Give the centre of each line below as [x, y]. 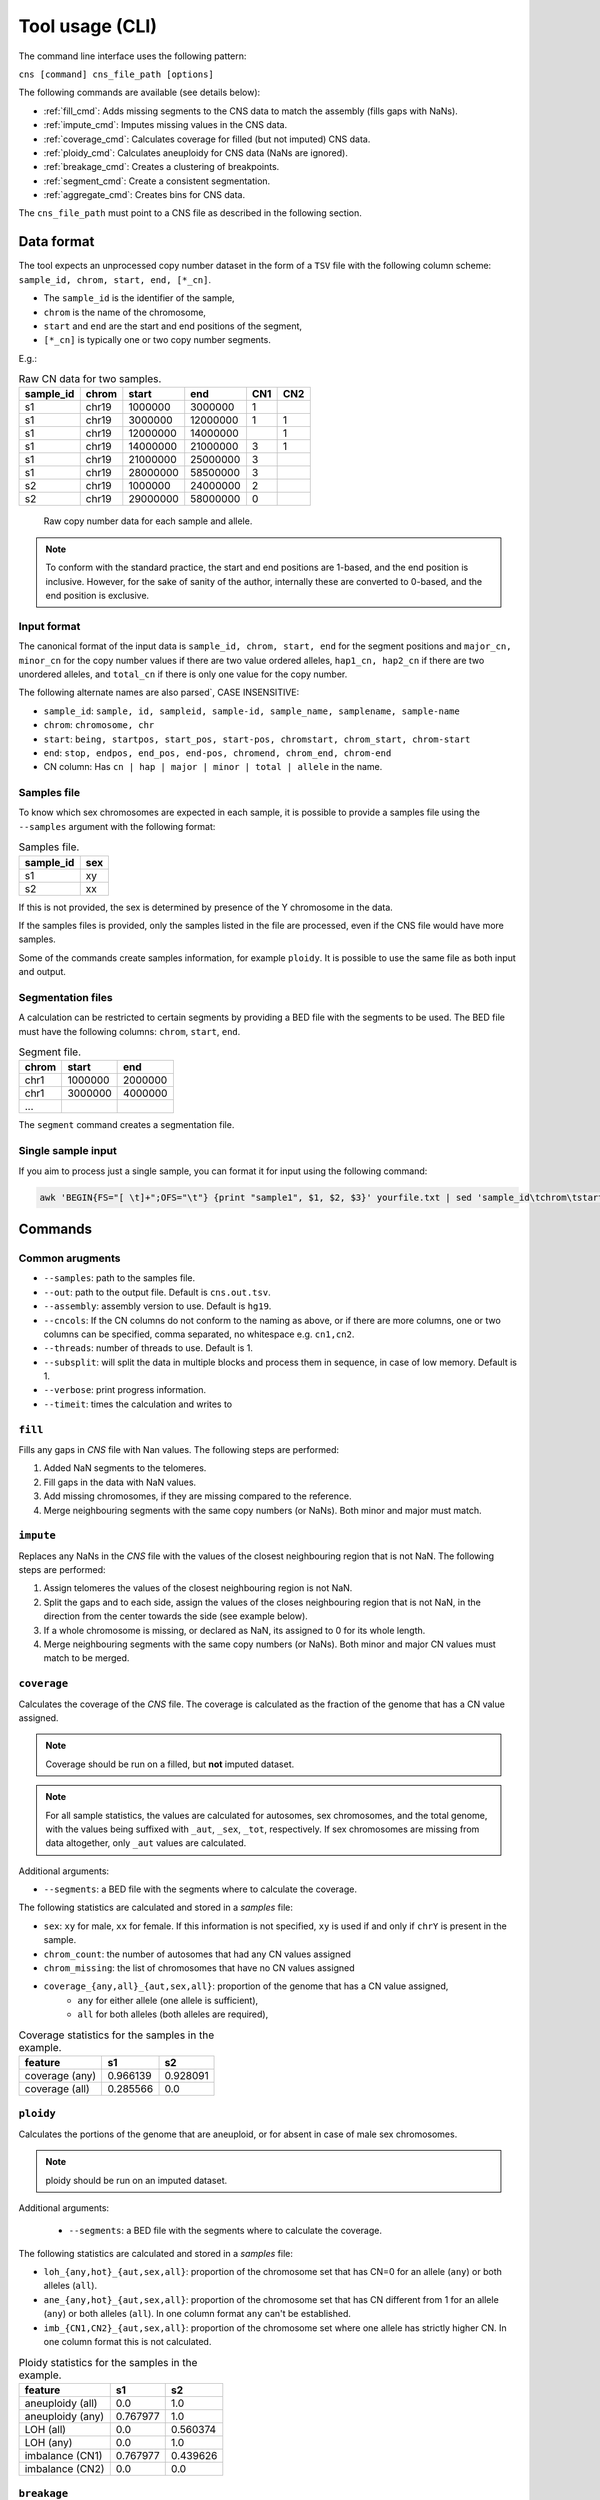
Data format [56, 241]
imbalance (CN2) [64, 2468]
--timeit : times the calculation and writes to [138, 1404]
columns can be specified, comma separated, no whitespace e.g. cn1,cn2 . [199, 1334]
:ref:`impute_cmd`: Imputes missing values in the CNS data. [165, 125]
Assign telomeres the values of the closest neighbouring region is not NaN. [198, 1588]
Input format [49, 626]
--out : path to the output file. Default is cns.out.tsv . [157, 1292]
